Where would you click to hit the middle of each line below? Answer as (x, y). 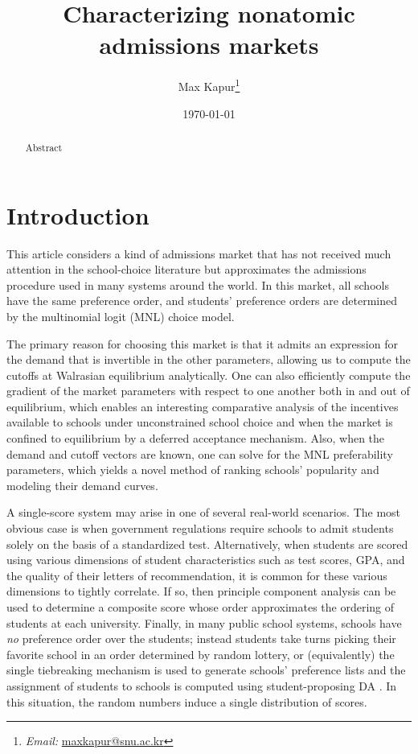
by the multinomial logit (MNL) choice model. (121, 316)
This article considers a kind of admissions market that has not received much (199, 253)
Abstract (44, 147)
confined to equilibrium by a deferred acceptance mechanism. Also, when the (196, 438)
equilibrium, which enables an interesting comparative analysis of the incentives (203, 406)
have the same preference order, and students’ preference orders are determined (202, 301)
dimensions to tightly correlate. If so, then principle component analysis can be (201, 591)
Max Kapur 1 (209, 85)
